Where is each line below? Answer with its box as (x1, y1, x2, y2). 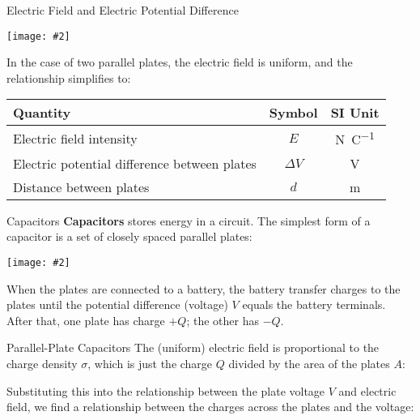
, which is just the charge (87, 354, 213, 371)
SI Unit (330, 103, 380, 122)
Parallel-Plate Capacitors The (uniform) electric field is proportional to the (6, 339, 380, 356)
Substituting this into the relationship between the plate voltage (6, 382, 325, 399)
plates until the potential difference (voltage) (6, 296, 228, 313)
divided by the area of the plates (228, 354, 390, 371)
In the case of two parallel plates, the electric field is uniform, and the (6, 54, 353, 71)
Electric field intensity (13, 129, 138, 148)
